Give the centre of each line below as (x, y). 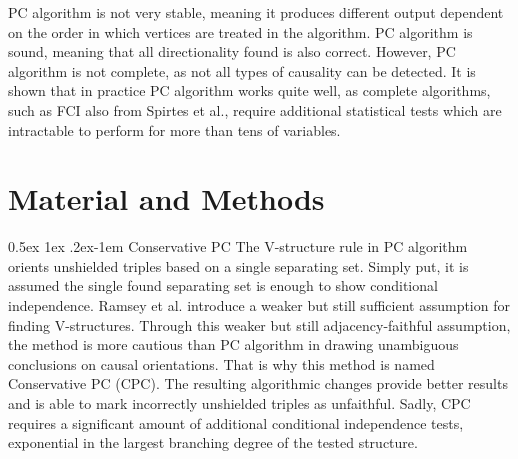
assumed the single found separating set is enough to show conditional (223, 285)
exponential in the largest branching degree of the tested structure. (213, 442)
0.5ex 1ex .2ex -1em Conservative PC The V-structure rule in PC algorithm (238, 246)
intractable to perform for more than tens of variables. (174, 129)
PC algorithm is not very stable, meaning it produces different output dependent (256, 12)
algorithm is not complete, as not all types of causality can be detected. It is (242, 70)
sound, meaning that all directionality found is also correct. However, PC (232, 51)
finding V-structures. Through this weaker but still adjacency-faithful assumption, (259, 324)
